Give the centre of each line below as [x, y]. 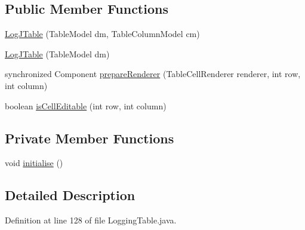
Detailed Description [70, 195]
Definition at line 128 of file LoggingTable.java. [91, 220]
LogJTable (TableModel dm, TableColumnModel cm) [102, 34]
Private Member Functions [90, 138]
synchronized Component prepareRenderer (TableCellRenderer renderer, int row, [153, 74]
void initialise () [34, 163]
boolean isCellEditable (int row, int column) [86, 105]
